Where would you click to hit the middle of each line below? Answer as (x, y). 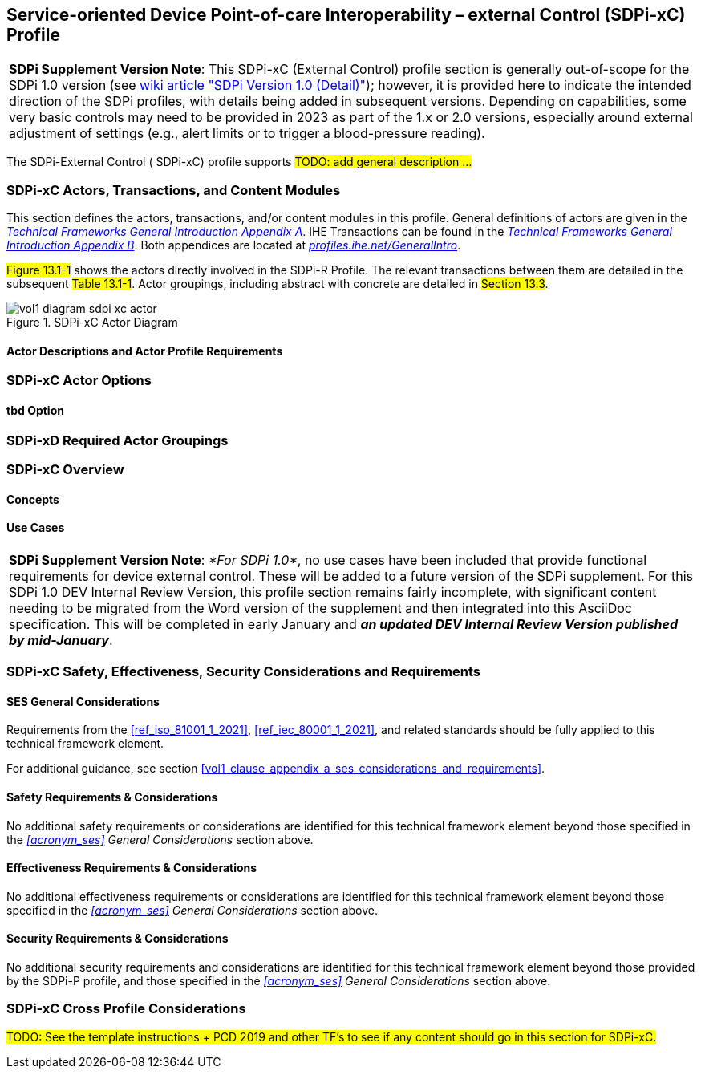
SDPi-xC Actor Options (79, 381)
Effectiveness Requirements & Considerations (132, 868)
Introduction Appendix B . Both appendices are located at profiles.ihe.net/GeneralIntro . (234, 245)
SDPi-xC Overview (65, 469)
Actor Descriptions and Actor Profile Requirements (145, 351)
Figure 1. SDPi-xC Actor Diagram (92, 322)
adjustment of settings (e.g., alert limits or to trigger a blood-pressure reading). (247, 134)
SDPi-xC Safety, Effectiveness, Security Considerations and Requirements (243, 672)
